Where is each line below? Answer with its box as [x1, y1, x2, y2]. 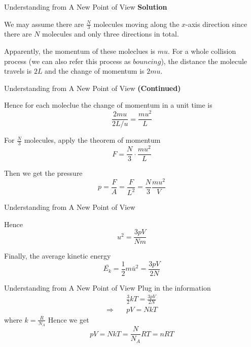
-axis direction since [186, 18, 247, 29]
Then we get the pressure [4, 168, 83, 178]
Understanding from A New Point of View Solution [4, 2, 167, 12]
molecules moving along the [93, 18, 180, 29]
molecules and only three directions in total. [42, 28, 179, 39]
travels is [4, 66, 32, 76]
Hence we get [48, 314, 89, 325]
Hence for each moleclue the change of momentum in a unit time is [4, 100, 212, 110]
